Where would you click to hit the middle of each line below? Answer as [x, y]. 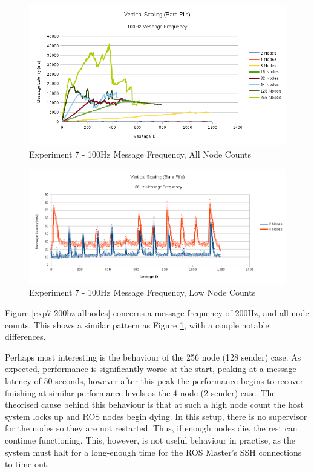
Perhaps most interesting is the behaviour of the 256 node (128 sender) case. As [153, 357]
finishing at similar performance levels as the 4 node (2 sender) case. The [140, 392]
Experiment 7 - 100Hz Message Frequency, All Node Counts [140, 154]
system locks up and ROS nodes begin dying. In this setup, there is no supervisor [156, 416]
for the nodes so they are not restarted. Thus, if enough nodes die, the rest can [151, 428]
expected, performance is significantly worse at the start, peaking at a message [151, 369]
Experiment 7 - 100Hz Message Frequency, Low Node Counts [142, 292]
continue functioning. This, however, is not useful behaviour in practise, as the [150, 440]
